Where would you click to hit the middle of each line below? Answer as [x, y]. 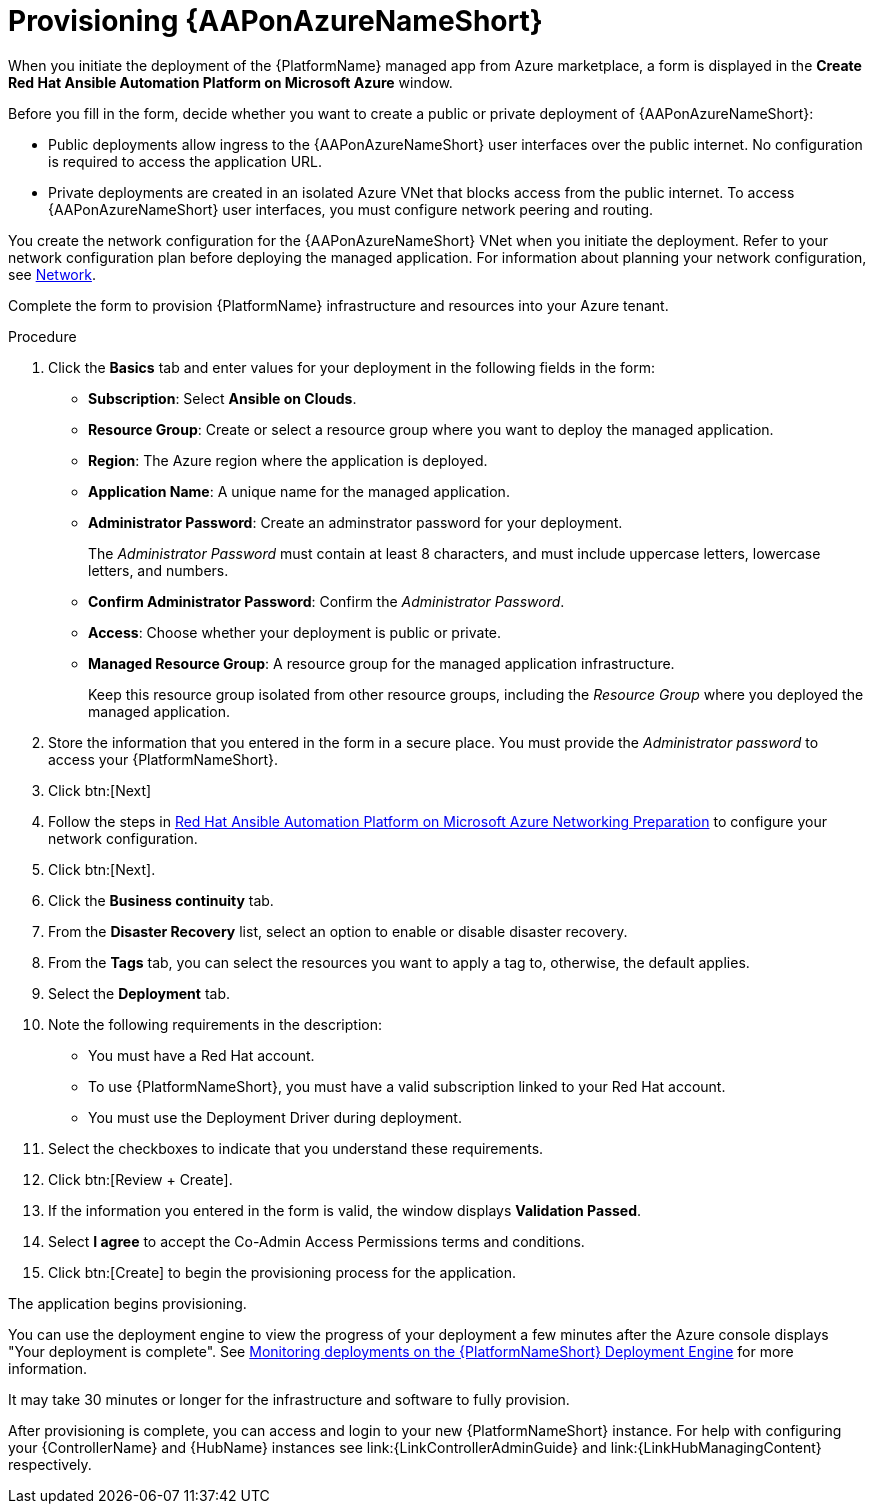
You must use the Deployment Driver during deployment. [275, 1117]
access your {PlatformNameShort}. [163, 759]
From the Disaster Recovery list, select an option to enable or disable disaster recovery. [338, 931]
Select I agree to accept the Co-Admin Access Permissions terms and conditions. [316, 1241]
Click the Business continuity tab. [161, 900]
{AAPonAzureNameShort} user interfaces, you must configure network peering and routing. [351, 209]
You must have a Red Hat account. [201, 1055]
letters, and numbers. [158, 570]
